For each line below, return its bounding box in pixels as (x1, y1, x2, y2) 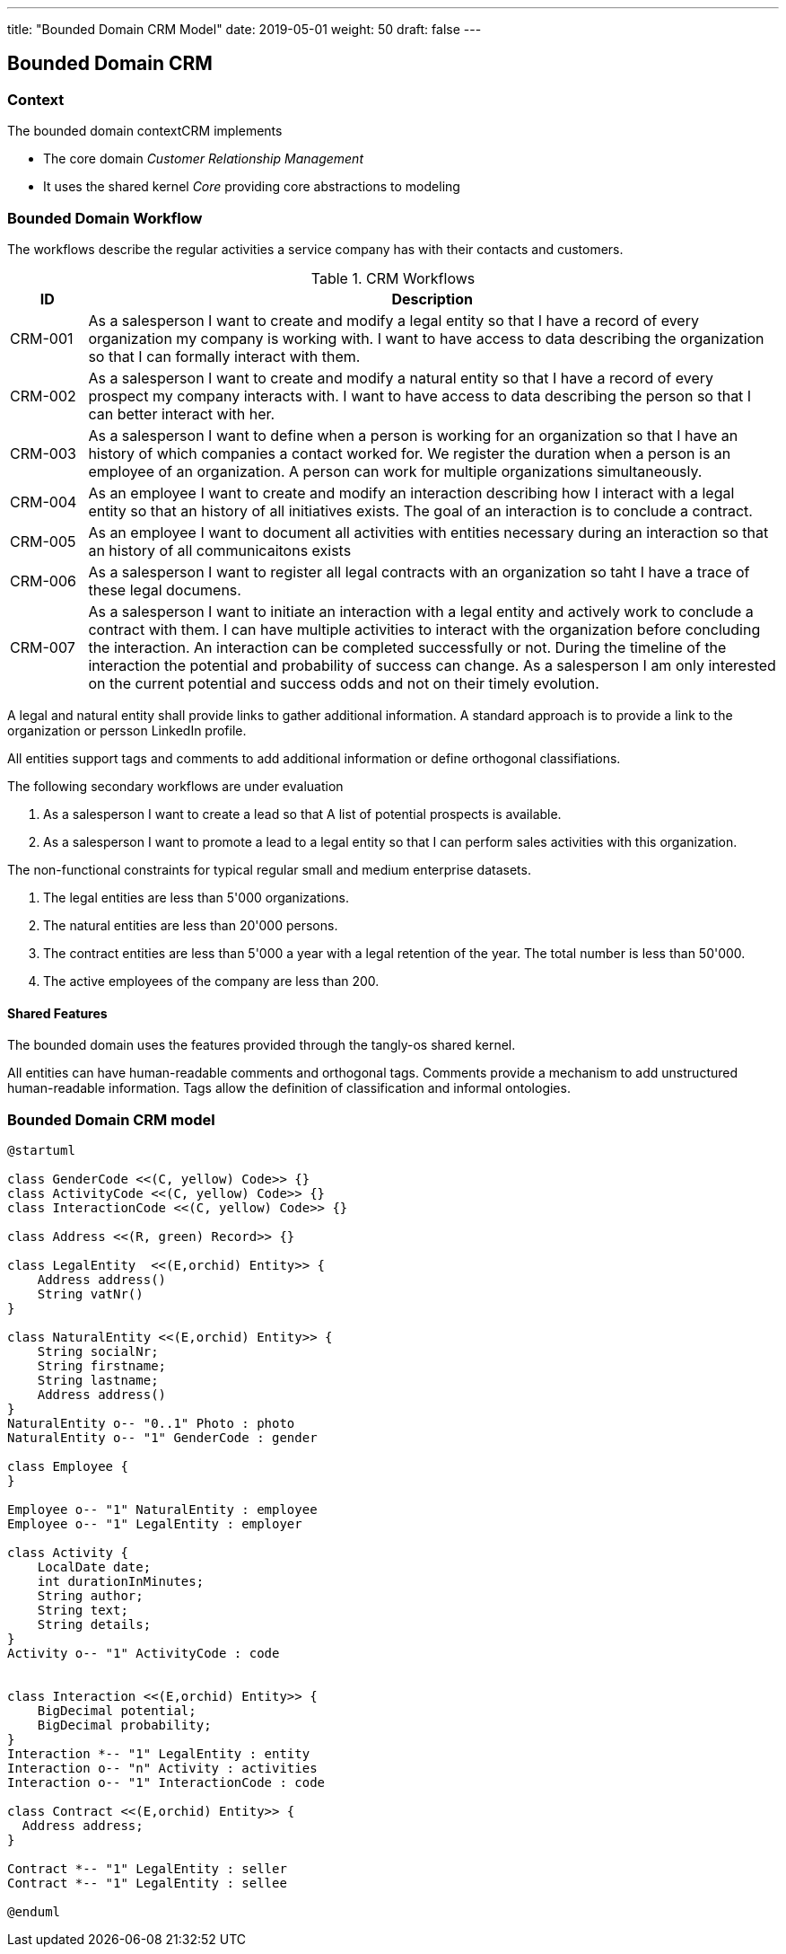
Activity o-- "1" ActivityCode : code (7, 1645, 280, 1660)
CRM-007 (10, 638, 75, 656)
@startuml (7, 1142, 75, 1157)
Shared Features (7, 1005, 108, 1021)
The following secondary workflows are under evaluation (7, 778, 344, 794)
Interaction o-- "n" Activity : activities (7, 1760, 318, 1775)
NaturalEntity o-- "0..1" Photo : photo (7, 1415, 295, 1430)
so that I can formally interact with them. (88, 347, 361, 365)
